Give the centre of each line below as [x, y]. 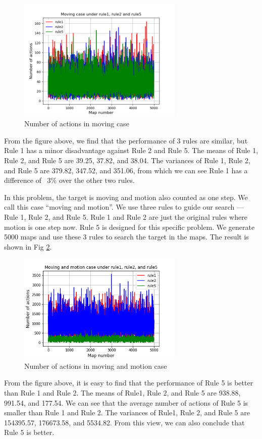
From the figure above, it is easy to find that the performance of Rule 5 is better [129, 383]
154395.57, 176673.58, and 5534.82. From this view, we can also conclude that [124, 422]
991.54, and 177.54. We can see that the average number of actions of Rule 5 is [126, 402]
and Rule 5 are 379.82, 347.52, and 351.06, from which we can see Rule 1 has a [126, 170]
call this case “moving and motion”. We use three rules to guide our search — [124, 207]
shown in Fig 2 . [28, 246]
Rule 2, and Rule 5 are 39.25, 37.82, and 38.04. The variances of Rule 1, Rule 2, [127, 160]
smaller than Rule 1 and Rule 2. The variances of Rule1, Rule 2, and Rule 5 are [127, 412]
